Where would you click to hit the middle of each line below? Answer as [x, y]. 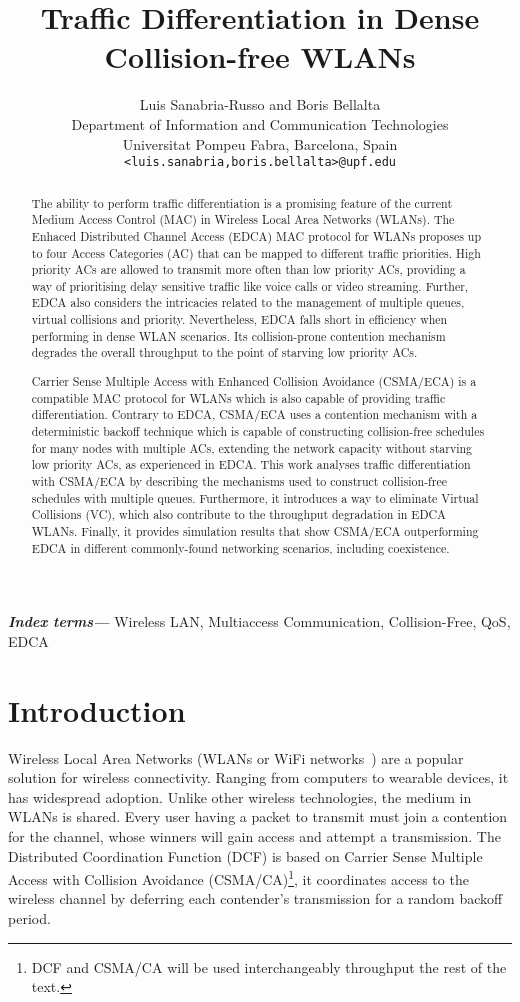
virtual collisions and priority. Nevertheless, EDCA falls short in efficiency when [239, 319]
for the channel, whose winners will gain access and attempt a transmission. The [254, 835]
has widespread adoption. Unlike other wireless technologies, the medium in [240, 796]
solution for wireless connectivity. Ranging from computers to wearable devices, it [258, 777]
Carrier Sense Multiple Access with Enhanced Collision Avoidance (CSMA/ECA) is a [254, 381]
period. [29, 917]
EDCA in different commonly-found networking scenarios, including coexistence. [240, 547]
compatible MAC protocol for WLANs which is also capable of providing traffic [238, 397]
